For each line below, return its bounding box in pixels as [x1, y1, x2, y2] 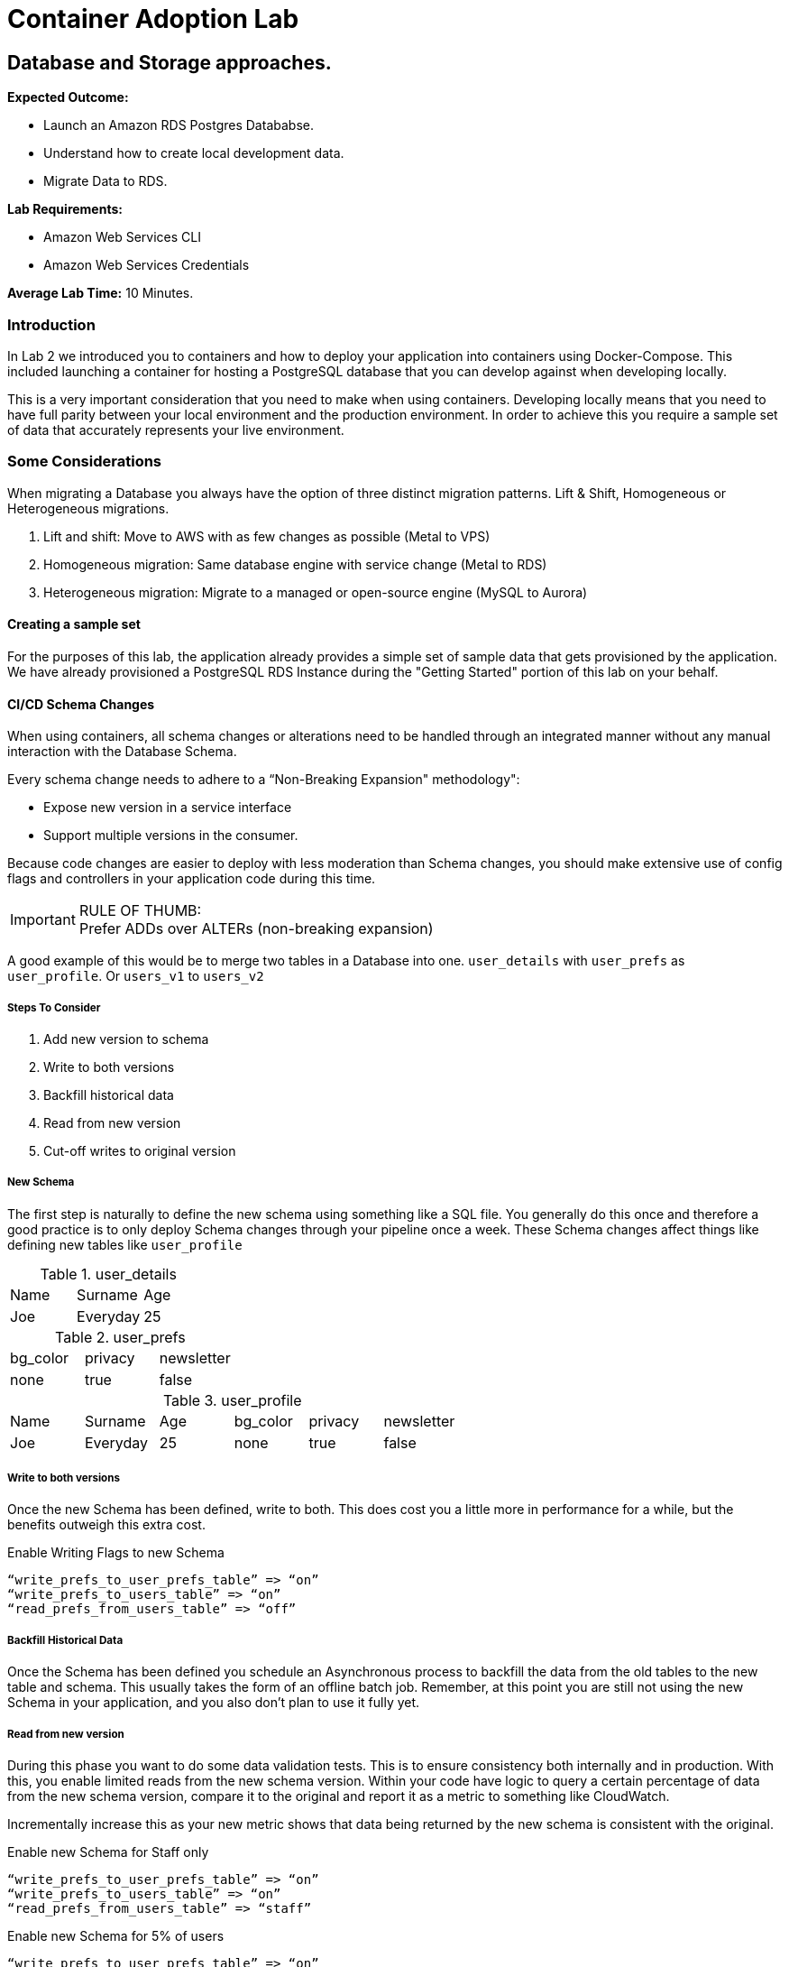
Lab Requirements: [7, 201, 123, 217]
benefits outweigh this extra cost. [7, 1517, 206, 1533]
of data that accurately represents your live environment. [7, 421, 344, 438]
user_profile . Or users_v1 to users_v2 [7, 968, 264, 984]
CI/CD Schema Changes [7, 696, 155, 712]
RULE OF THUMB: [78, 901, 202, 920]
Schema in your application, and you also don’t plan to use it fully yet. [7, 1695, 420, 1711]
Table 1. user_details [40, 1264, 177, 1283]
